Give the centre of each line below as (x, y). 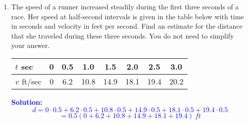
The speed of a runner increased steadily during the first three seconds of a (125, 6)
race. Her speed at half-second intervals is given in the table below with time (127, 16)
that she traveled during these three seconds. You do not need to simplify (123, 35)
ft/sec (31, 81)
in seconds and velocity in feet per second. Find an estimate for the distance (127, 26)
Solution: (27, 102)
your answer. (30, 45)
